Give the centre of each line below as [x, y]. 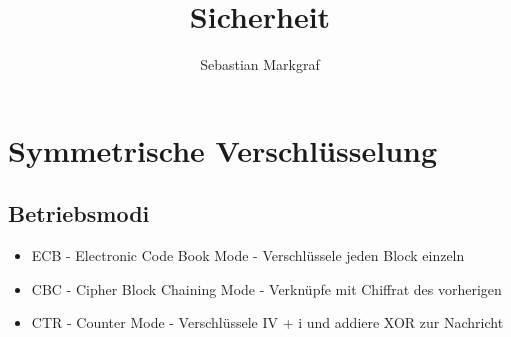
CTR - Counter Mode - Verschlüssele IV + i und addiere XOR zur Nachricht [267, 322]
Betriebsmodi [79, 213]
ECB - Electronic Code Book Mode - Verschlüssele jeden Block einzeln [248, 255]
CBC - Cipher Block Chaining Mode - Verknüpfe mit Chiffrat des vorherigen [266, 288]
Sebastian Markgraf [260, 64]
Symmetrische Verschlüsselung [223, 149]
